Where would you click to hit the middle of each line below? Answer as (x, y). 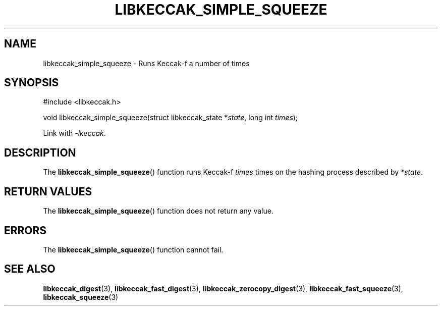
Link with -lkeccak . (74, 133)
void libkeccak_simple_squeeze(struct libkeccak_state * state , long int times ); (171, 118)
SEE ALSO (30, 269)
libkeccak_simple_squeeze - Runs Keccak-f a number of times (146, 63)
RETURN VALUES (48, 191)
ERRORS (25, 230)
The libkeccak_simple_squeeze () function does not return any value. (158, 211)
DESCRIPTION (40, 152)
